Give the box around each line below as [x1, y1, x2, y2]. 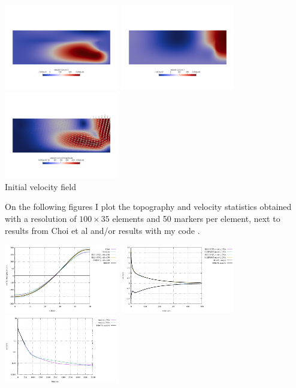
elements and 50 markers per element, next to [112, 212, 280, 224]
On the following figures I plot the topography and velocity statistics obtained [5, 200, 292, 213]
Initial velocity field [5, 180, 77, 193]
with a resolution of [5, 212, 77, 224]
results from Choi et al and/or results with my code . [5, 224, 200, 236]
